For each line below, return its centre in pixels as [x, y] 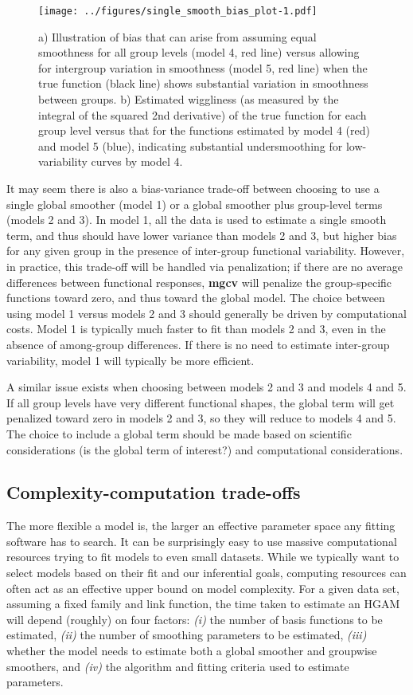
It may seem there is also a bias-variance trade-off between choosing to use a [193, 188]
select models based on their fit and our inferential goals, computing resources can [206, 573]
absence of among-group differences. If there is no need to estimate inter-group [198, 344]
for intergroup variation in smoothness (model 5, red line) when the [203, 67]
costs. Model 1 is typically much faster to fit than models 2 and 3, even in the [196, 329]
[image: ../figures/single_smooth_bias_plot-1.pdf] [178, 11]
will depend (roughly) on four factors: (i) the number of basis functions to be [195, 619]
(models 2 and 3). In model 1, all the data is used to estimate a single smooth [197, 220]
